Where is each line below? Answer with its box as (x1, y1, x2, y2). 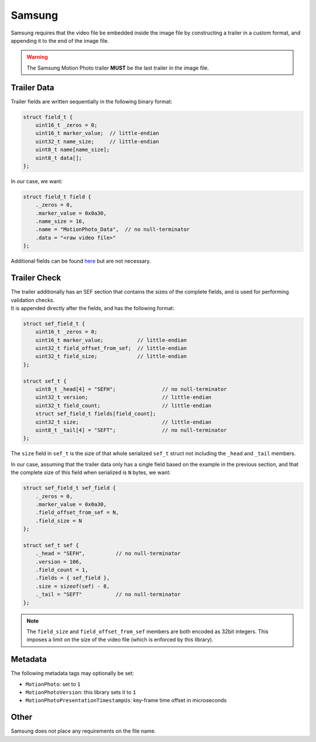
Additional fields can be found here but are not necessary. (11, 257, 152, 264)
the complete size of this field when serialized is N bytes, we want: (11, 469, 171, 476)
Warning (26, 53, 48, 61)
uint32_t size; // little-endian (35, 418, 212, 425)
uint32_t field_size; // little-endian (35, 353, 187, 360)
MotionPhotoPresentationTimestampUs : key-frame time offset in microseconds (25, 697, 227, 704)
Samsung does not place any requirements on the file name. (11, 727, 156, 734)
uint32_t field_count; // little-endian (35, 402, 212, 409)
